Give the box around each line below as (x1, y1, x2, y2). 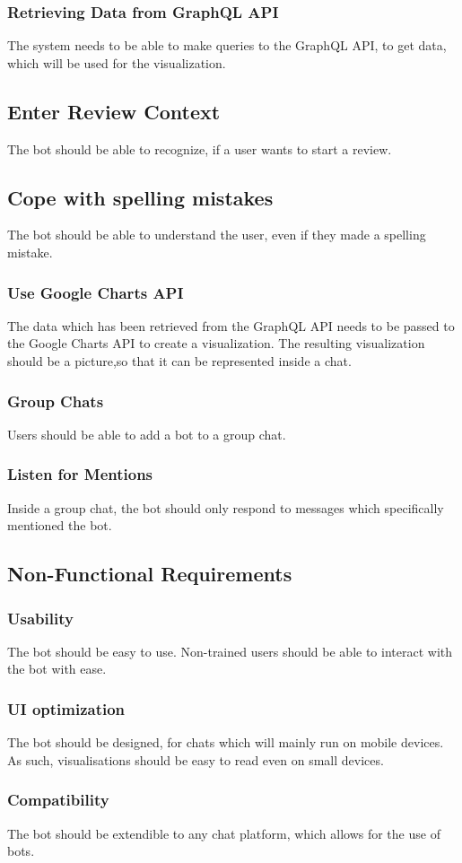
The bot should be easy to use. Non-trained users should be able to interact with (7, 641, 453, 660)
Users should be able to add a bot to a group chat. (7, 424, 286, 443)
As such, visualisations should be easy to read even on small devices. (7, 750, 384, 769)
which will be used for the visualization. (7, 53, 226, 72)
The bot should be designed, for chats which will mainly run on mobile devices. (7, 733, 444, 752)
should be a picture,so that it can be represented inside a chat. (7, 352, 352, 370)
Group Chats (7, 389, 104, 412)
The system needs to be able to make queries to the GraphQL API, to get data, (7, 36, 447, 55)
